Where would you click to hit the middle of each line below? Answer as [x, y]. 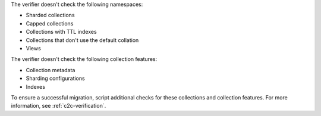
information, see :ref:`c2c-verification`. [59, 106]
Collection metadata [51, 70]
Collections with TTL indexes [62, 32]
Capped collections [50, 23]
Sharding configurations [56, 78]
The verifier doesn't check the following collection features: [84, 59]
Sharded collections [50, 15]
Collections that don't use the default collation [82, 40]
